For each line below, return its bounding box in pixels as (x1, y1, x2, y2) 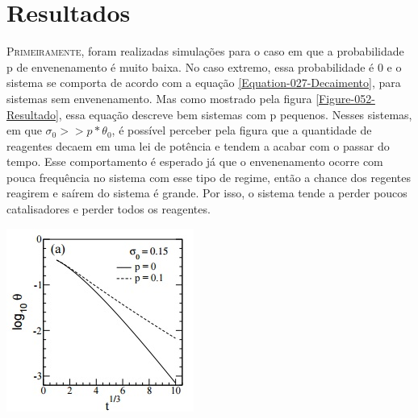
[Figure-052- (316, 89, 375, 106)
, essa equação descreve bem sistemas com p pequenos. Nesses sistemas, (58, 106, 412, 122)
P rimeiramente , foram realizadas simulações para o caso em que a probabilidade (6, 43, 404, 60)
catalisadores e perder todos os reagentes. (6, 201, 211, 217)
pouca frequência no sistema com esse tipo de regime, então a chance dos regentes (6, 168, 411, 185)
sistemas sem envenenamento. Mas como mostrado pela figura (6, 89, 312, 106)
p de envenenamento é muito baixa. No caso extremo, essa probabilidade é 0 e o (6, 58, 402, 75)
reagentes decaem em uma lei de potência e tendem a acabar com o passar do (6, 137, 390, 154)
